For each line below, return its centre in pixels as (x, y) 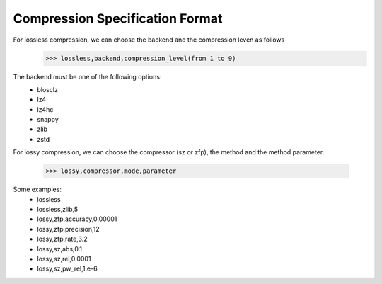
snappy (48, 120)
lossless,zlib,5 (58, 209)
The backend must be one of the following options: (87, 76)
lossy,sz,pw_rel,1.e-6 (68, 268)
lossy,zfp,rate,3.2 (62, 239)
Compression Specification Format (118, 18)
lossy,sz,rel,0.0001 (64, 259)
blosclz (47, 89)
